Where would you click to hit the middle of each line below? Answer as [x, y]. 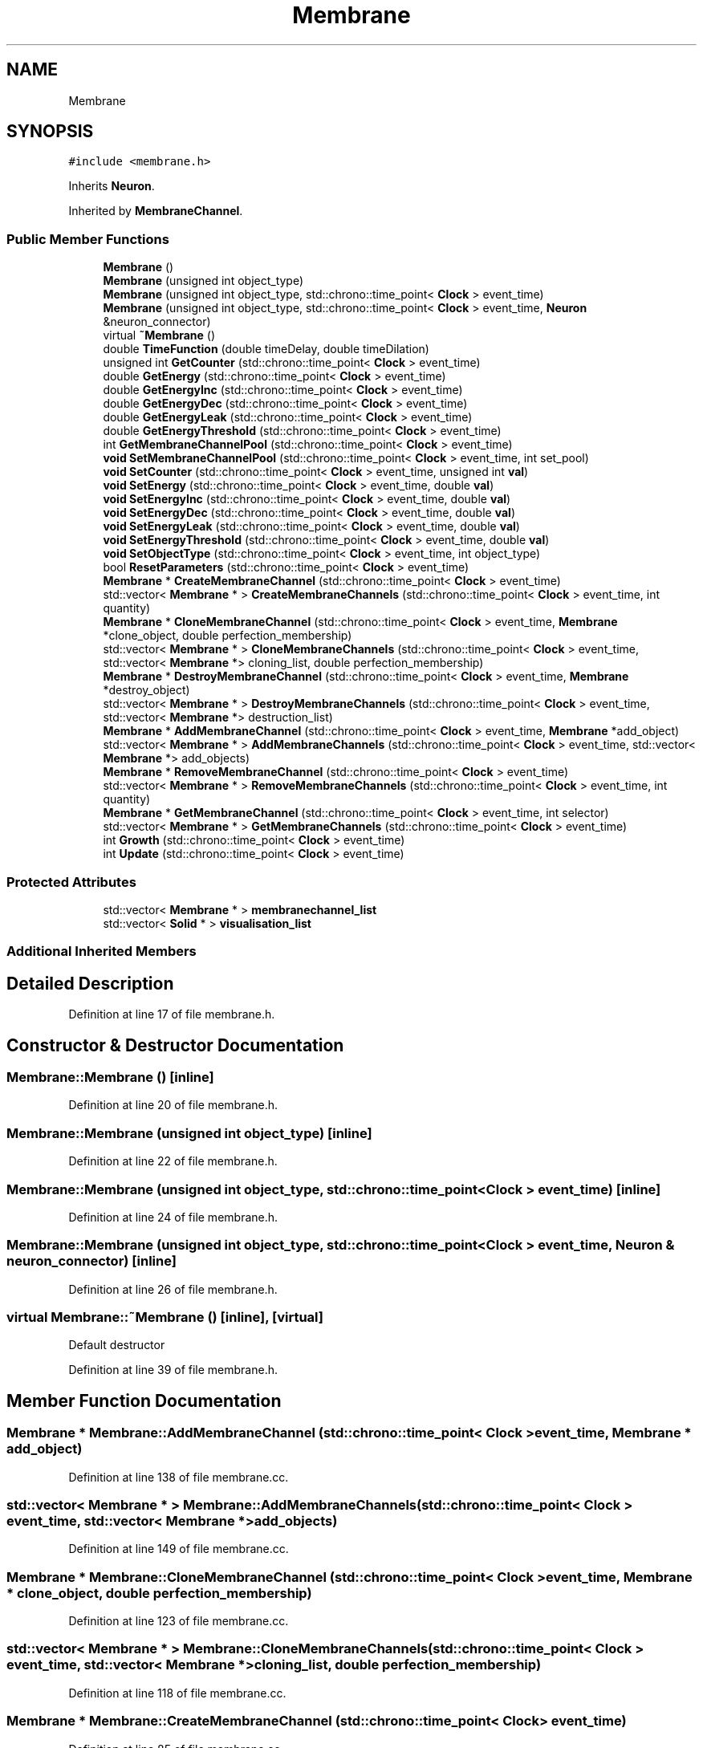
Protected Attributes [71, 882]
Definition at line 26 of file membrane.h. [173, 1289]
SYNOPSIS [50, 132]
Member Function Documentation [144, 1400]
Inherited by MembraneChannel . [156, 211]
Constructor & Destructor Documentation [175, 1045]
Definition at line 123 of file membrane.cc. [179, 1621]
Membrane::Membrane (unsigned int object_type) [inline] [189, 1133]
